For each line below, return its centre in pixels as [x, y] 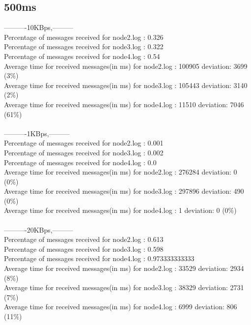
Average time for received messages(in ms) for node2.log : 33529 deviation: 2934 [124, 268]
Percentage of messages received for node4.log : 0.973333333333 [99, 258]
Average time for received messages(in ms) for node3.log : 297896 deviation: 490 [124, 191]
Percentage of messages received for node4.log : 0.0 [80, 162]
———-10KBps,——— [39, 27]
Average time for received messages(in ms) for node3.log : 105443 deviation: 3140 [126, 85]
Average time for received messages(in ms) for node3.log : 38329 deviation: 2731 [124, 287]
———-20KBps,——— [39, 229]
